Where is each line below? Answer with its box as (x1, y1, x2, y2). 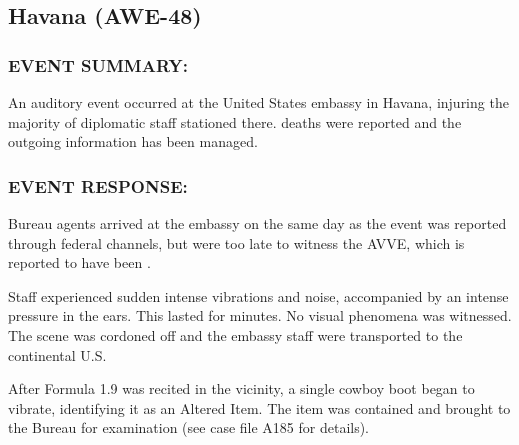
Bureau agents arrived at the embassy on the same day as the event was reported (8, 213, 507, 233)
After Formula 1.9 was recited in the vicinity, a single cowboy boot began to (8, 378, 475, 399)
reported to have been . (8, 252, 151, 273)
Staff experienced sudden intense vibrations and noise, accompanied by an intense (8, 285, 509, 306)
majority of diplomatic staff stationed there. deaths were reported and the (8, 111, 462, 132)
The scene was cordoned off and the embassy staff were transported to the (8, 324, 463, 345)
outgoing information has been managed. (8, 131, 258, 152)
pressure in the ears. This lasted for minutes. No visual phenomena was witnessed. (8, 305, 512, 326)
